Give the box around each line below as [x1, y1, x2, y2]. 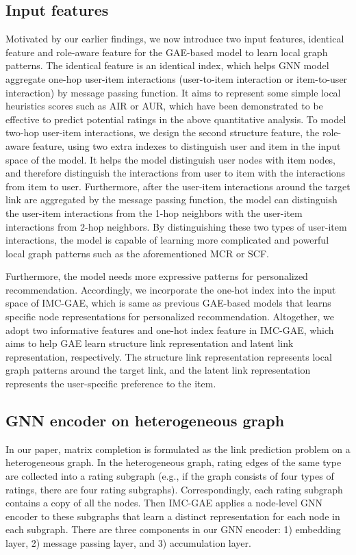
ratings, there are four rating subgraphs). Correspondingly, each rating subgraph [5, 482, 343, 496]
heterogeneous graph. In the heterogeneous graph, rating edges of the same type [5, 455, 342, 469]
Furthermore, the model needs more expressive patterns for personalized [5, 269, 308, 283]
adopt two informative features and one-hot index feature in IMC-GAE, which [5, 322, 334, 337]
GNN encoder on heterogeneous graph [5, 410, 285, 431]
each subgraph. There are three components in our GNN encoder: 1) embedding [5, 522, 341, 537]
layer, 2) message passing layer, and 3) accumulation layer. [5, 536, 251, 550]
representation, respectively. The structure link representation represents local [5, 349, 332, 363]
